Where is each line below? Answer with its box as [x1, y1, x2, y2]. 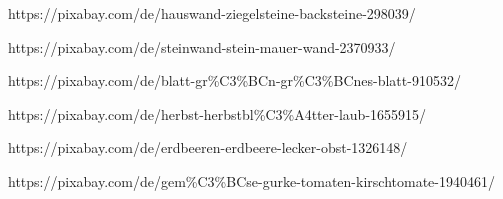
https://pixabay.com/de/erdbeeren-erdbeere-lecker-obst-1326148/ [8, 137, 408, 158]
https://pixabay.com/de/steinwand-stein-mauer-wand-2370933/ [8, 36, 396, 57]
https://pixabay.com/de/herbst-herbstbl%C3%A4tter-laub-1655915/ [8, 103, 427, 124]
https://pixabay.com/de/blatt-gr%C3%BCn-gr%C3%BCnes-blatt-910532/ [8, 70, 461, 91]
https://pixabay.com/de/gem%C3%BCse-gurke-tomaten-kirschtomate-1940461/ [8, 170, 495, 191]
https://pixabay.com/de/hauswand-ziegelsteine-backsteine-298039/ [8, 3, 416, 23]
